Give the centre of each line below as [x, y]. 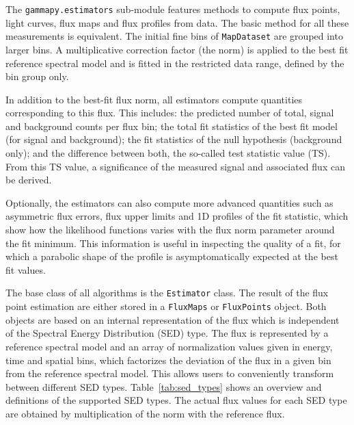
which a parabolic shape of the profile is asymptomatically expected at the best [172, 256]
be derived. [29, 180]
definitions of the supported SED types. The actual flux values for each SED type [176, 400]
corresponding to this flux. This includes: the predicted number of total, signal [170, 113]
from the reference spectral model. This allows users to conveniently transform [170, 373]
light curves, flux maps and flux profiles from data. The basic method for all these [177, 22]
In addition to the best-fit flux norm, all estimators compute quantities [154, 99]
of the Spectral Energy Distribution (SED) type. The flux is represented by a [167, 333]
